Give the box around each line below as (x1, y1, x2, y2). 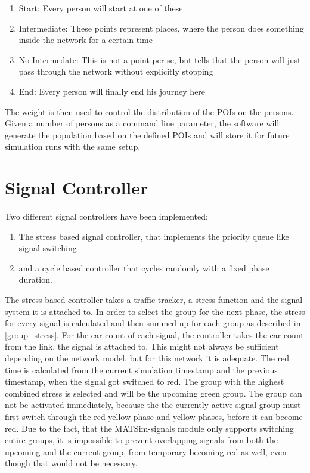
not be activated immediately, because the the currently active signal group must (5, 398, 301, 411)
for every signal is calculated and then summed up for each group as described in (5, 317, 301, 329)
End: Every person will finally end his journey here (18, 85, 206, 97)
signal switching (18, 242, 77, 254)
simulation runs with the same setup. (5, 140, 141, 153)
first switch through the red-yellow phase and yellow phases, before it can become (5, 410, 303, 422)
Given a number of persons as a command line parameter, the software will (5, 117, 280, 129)
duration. (18, 273, 52, 286)
